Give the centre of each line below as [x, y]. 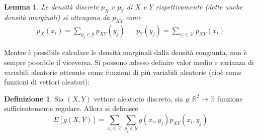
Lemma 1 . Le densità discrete [51, 6]
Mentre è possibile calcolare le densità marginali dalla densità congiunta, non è [125, 52]
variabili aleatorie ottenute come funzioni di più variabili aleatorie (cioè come [123, 72]
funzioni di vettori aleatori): [47, 82]
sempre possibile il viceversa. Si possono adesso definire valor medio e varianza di [129, 62]
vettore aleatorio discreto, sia [139, 98]
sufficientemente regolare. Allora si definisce [71, 108]
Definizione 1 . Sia [34, 98]
